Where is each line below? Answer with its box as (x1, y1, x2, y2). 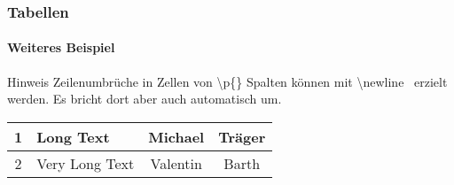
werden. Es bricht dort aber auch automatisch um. (7, 89, 282, 108)
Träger (218, 126, 266, 147)
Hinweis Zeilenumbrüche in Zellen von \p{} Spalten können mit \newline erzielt (7, 72, 448, 90)
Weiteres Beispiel (7, 38, 115, 57)
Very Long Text (36, 152, 135, 173)
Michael (148, 126, 205, 147)
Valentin (150, 152, 202, 173)
